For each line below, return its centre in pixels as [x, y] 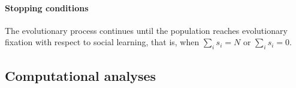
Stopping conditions [47, 7]
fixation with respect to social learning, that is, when [102, 42]
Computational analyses [81, 75]
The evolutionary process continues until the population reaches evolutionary [146, 30]
